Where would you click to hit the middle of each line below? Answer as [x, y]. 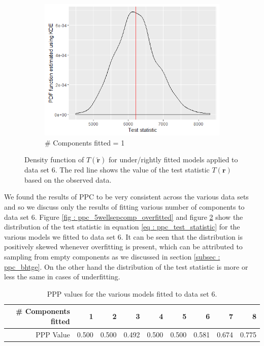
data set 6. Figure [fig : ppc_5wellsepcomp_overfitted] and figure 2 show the [124, 217]
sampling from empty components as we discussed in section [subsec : [112, 256]
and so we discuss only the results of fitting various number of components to [124, 206]
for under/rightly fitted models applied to [173, 160]
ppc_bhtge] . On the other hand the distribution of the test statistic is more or [126, 266]
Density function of [54, 160]
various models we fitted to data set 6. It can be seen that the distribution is [123, 236]
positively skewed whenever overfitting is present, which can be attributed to [123, 247]
